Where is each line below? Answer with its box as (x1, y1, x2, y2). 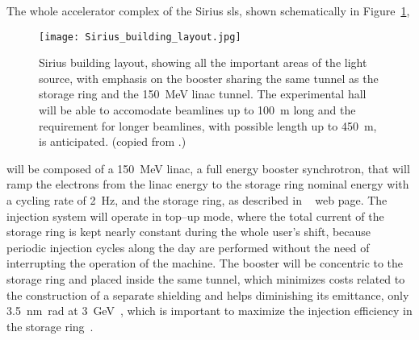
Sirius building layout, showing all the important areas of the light (39, 54, 367, 71)
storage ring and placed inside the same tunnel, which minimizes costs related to (6, 270, 405, 287)
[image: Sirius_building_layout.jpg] (39, 31, 241, 43)
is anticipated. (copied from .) (39, 133, 186, 150)
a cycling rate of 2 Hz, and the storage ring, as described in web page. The (6, 192, 388, 208)
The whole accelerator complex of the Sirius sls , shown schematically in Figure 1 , (6, 2, 410, 19)
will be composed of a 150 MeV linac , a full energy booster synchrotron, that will (6, 160, 410, 176)
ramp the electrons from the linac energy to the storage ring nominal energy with (6, 176, 409, 193)
